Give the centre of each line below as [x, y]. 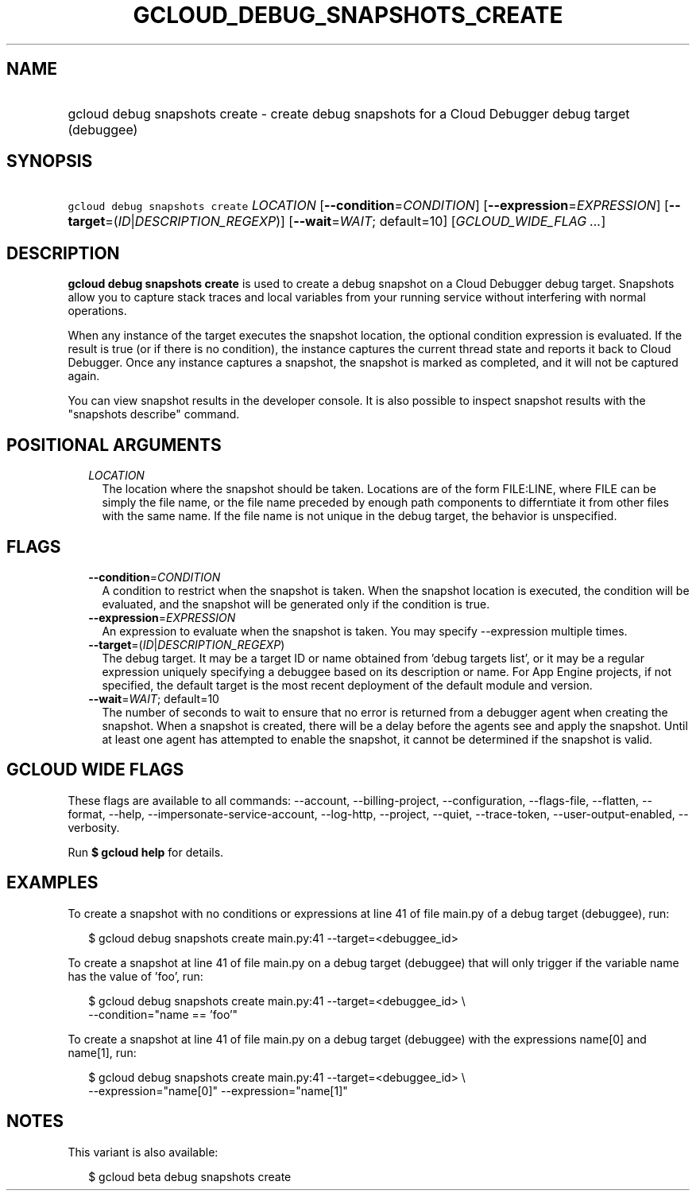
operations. [97, 311]
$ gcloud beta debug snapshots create [190, 1176]
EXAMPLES [52, 883]
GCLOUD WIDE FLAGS [95, 770]
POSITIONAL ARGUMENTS [114, 445]
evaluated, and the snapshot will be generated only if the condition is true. [296, 604]
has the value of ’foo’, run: [135, 976]
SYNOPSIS [50, 161]
